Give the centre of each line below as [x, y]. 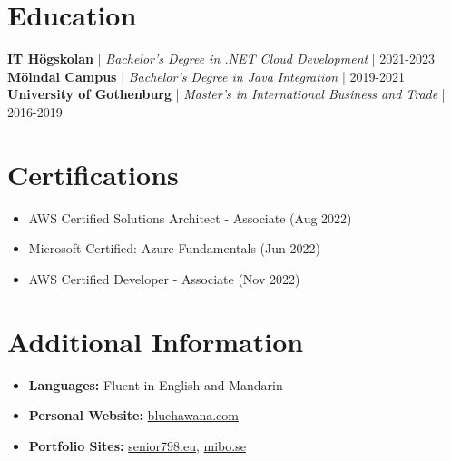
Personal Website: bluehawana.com [133, 415]
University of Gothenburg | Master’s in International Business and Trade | [226, 94]
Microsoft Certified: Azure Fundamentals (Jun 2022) [174, 248]
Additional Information [156, 341]
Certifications [93, 174]
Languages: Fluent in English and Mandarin [156, 384]
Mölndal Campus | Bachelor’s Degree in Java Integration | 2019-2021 [206, 76]
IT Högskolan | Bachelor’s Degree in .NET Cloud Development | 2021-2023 [221, 59]
